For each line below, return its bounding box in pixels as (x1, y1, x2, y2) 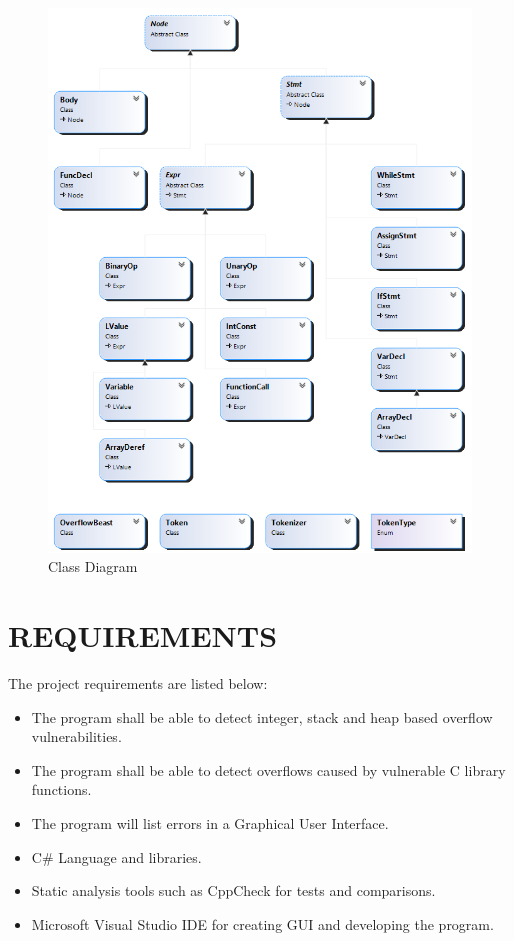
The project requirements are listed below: (8, 673, 268, 694)
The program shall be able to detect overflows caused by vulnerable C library (31, 759, 506, 780)
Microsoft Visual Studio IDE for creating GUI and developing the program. (31, 913, 494, 934)
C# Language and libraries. (31, 846, 202, 867)
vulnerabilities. (31, 726, 122, 747)
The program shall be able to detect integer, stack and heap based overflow (31, 706, 493, 727)
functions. (31, 779, 92, 800)
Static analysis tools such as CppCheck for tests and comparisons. (31, 880, 436, 901)
